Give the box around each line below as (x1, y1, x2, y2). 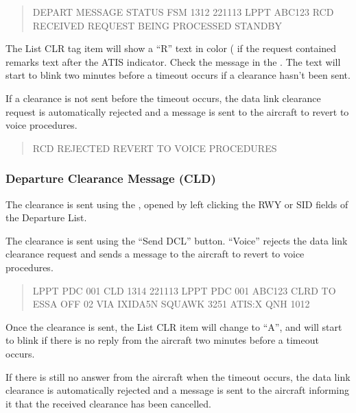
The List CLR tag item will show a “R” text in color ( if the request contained (5, 41, 337, 55)
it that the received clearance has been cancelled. (5, 396, 211, 410)
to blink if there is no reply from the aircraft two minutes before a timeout (5, 333, 319, 347)
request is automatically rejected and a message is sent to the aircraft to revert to (5, 104, 349, 118)
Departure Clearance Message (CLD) (5, 170, 216, 187)
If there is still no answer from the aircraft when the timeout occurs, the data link (5, 369, 351, 384)
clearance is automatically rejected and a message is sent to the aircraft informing (5, 383, 350, 397)
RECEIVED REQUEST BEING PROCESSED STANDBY (32, 18, 282, 32)
